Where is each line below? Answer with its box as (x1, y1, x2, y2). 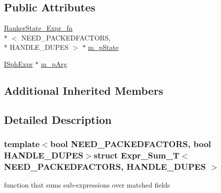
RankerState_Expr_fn (4, 23, 73, 33)
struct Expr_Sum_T (94, 149, 180, 161)
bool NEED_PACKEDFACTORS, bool (50, 138, 211, 150)
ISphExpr (4, 58, 33, 69)
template (4, 138, 40, 150)
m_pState (88, 42, 119, 52)
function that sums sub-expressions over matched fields (4, 180, 170, 190)
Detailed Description (4, 112, 112, 127)
